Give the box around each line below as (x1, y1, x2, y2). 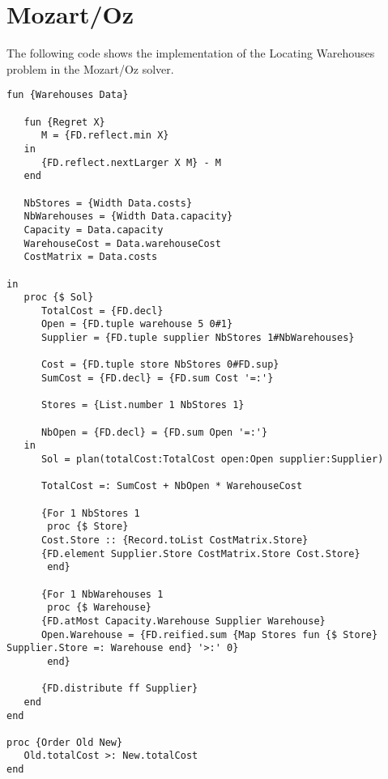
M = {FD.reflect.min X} (41, 130, 169, 142)
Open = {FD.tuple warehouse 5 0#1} (41, 318, 233, 330)
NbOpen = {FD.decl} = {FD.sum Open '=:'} (41, 426, 268, 438)
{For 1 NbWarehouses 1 (41, 588, 164, 600)
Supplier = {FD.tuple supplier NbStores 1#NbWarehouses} (41, 332, 355, 344)
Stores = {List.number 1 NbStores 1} (41, 399, 245, 411)
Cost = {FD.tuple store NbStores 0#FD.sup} (41, 359, 279, 371)
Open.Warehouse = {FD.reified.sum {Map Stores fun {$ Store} (41, 628, 378, 641)
